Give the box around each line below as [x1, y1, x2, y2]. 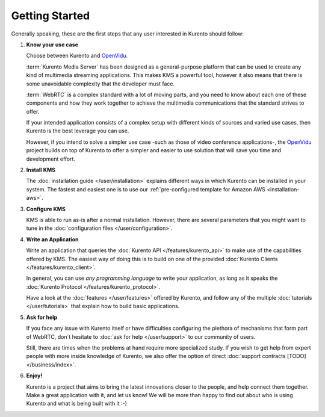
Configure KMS [26, 205, 66, 212]
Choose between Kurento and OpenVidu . [26, 52, 128, 60]
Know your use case [26, 41, 78, 48]
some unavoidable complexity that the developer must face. [26, 80, 175, 87]
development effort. [26, 155, 75, 162]
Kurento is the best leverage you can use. [26, 127, 129, 135]
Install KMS [26, 166, 55, 174]
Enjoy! [26, 372, 43, 379]
